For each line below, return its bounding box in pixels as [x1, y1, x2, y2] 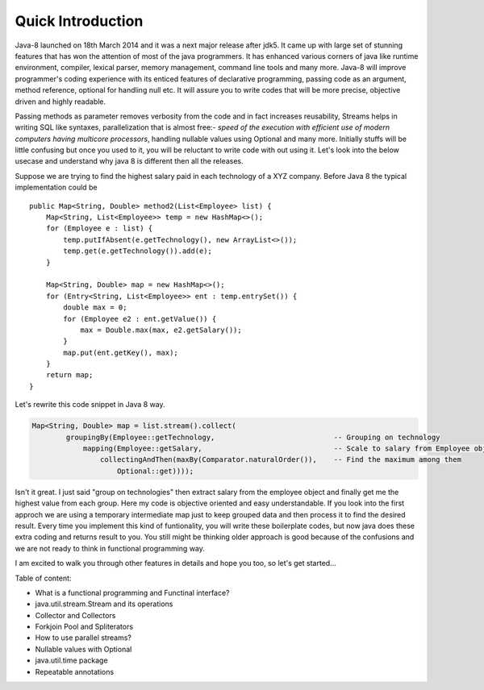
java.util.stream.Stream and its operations [35, 599, 173, 609]
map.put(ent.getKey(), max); [63, 347, 179, 357]
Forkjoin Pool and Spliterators [35, 621, 133, 632]
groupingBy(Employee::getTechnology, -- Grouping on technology [65, 432, 440, 442]
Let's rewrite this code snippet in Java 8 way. [15, 400, 165, 409]
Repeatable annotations [35, 667, 115, 676]
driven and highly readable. [15, 97, 106, 106]
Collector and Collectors [35, 610, 116, 620]
